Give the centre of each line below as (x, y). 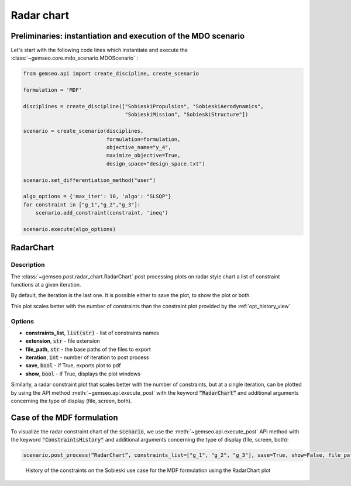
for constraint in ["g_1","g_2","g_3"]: (82, 204)
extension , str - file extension (63, 341)
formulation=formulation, (143, 139)
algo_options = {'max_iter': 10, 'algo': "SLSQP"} (97, 197)
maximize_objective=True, (143, 156)
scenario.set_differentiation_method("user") (90, 180)
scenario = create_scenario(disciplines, (83, 131)
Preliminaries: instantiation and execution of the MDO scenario (128, 36)
